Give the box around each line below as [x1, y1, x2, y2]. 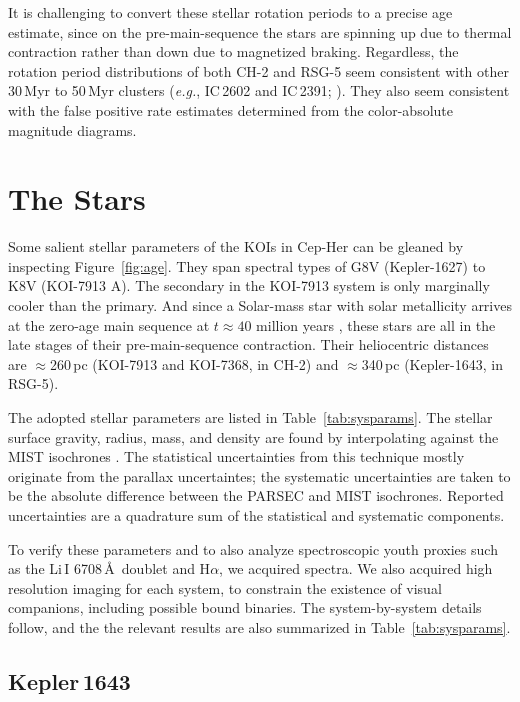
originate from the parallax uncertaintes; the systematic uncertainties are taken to [8, 465, 511, 486]
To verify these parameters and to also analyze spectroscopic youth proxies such [8, 538, 498, 559]
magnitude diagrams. [8, 119, 137, 140]
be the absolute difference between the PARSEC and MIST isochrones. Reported [8, 485, 504, 506]
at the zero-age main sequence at [8, 314, 210, 335]
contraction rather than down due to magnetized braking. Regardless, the [8, 41, 459, 62]
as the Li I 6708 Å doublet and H [8, 558, 211, 579]
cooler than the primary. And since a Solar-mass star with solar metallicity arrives [8, 295, 512, 316]
